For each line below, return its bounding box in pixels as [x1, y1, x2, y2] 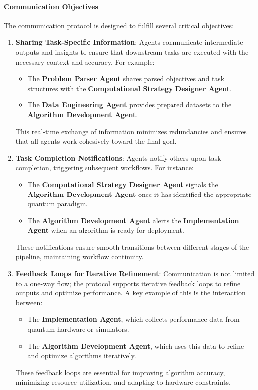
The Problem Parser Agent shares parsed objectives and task [27, 73, 225, 84]
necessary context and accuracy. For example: [15, 56, 155, 67]
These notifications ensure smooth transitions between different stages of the [15, 241, 249, 252]
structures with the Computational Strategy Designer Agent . [27, 83, 232, 93]
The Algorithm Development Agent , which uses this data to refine [27, 340, 244, 351]
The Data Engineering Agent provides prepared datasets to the [27, 99, 232, 110]
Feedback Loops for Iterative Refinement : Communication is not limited [15, 268, 255, 279]
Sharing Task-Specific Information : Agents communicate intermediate [15, 37, 243, 47]
